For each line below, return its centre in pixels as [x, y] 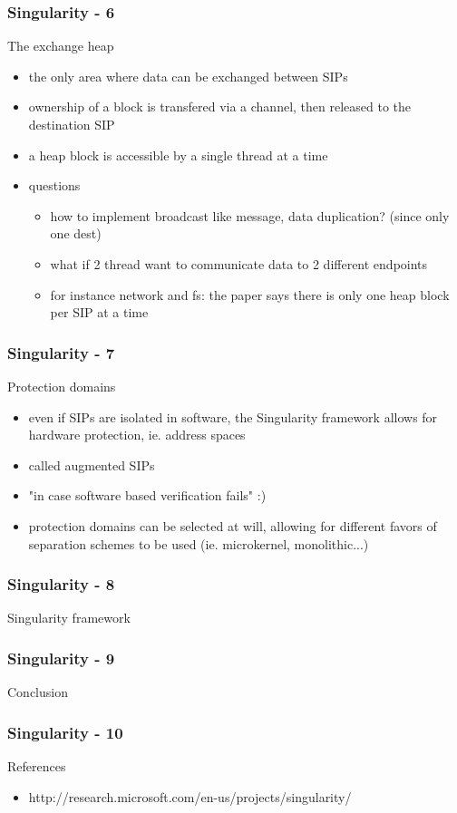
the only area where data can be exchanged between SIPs [188, 76]
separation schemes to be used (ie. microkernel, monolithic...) [199, 543]
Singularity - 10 [65, 732]
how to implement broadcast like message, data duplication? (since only [250, 215]
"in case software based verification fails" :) [147, 495]
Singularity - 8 [61, 584]
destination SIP [72, 124]
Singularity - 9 [61, 658]
